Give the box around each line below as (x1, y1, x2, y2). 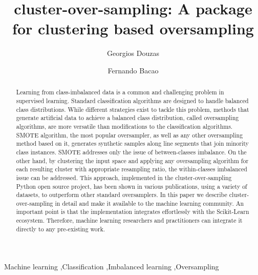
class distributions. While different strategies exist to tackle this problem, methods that (16, 105, 249, 113)
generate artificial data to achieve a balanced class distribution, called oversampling (16, 113, 239, 122)
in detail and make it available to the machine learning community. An (55, 199, 244, 207)
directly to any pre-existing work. (16, 224, 105, 233)
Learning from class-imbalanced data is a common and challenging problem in (16, 88, 224, 96)
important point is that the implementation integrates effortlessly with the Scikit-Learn (16, 207, 249, 216)
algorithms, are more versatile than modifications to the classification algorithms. (16, 122, 233, 130)
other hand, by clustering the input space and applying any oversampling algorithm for (16, 156, 249, 165)
